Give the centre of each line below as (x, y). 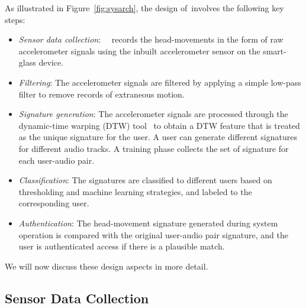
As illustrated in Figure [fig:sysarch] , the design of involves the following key (144, 8)
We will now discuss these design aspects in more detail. (107, 266)
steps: (15, 19)
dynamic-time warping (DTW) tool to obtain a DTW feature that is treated (159, 125)
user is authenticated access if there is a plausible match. (122, 246)
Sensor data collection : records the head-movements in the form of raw (151, 39)
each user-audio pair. (57, 160)
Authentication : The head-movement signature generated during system (148, 223)
